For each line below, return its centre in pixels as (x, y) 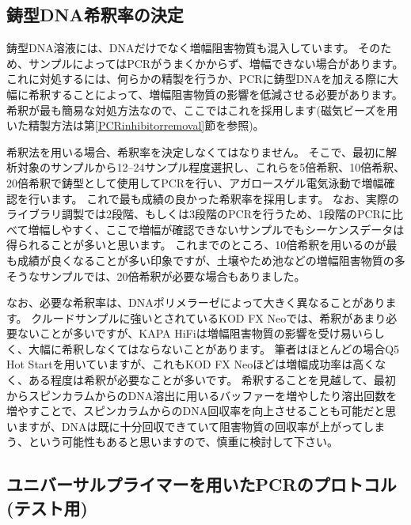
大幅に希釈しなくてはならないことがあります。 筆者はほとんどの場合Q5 (214, 348)
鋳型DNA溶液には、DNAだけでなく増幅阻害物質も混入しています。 (181, 48)
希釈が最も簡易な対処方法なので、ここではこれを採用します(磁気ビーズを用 (202, 110)
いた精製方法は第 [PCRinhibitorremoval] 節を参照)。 (135, 125)
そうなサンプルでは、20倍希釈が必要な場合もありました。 (156, 276)
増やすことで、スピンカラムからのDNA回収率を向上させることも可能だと (196, 411)
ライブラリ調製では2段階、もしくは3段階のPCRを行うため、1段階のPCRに (199, 214)
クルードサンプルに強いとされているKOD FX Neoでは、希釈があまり (209, 317)
